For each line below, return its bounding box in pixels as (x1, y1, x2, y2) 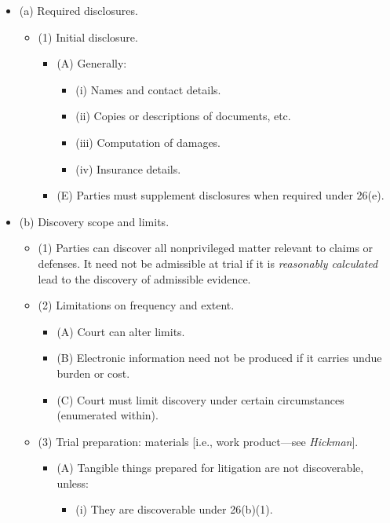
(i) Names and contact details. (75, 81, 221, 97)
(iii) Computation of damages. (75, 133, 221, 150)
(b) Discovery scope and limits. (19, 213, 169, 229)
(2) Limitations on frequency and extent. (38, 297, 235, 313)
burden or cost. (56, 364, 130, 381)
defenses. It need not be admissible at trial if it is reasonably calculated (38, 254, 378, 271)
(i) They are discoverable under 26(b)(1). (75, 501, 273, 518)
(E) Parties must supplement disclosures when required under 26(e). (56, 187, 385, 203)
